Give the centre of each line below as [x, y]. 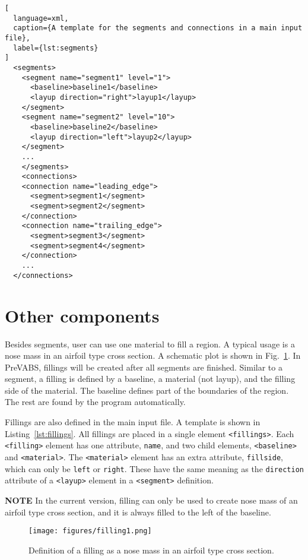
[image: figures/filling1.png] [90, 531]
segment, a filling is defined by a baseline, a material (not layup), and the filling [150, 379]
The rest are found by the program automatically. [95, 402]
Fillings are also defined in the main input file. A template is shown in [133, 422]
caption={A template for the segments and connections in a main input [158, 28]
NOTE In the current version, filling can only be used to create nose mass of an [151, 500]
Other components [82, 315]
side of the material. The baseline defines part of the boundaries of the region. [147, 390]
